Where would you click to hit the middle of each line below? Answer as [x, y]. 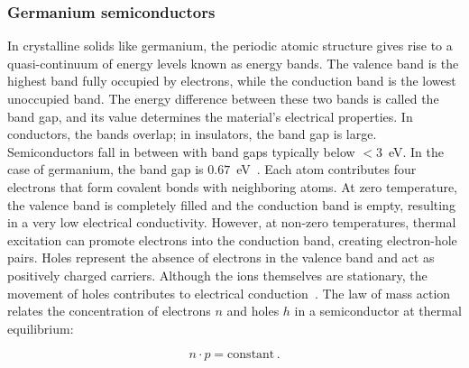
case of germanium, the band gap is [106, 169]
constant [251, 355]
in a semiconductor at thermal [378, 311]
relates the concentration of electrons [109, 311]
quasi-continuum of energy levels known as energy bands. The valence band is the [233, 63]
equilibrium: [41, 328]
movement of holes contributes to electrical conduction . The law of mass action [229, 293]
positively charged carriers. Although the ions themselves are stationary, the [217, 275]
